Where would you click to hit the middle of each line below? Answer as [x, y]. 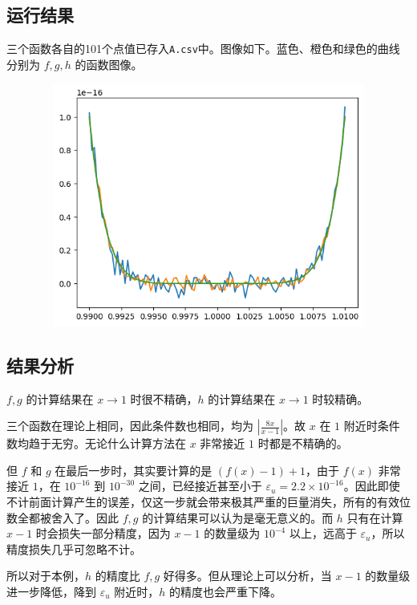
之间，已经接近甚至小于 [200, 486]
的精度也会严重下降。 [226, 591]
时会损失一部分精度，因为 [103, 533]
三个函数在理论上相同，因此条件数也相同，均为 [130, 426]
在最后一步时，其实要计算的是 [134, 470]
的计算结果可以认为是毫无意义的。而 [238, 517]
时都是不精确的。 [303, 443]
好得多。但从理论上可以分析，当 [247, 576]
